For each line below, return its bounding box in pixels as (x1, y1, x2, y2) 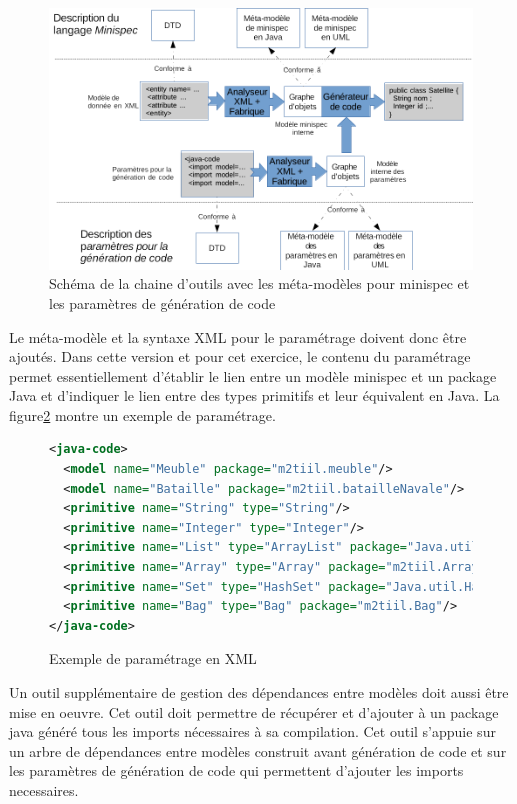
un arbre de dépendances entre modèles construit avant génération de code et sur (9, 740, 507, 761)
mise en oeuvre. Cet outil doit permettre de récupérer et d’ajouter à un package (9, 701, 499, 722)
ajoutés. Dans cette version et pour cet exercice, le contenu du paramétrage (9, 346, 471, 367)
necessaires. (9, 779, 79, 800)
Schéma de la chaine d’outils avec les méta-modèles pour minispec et (49, 273, 470, 294)
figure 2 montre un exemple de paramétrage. (9, 404, 276, 425)
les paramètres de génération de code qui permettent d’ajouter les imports (9, 760, 464, 781)
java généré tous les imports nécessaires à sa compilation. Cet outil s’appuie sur (9, 721, 496, 742)
